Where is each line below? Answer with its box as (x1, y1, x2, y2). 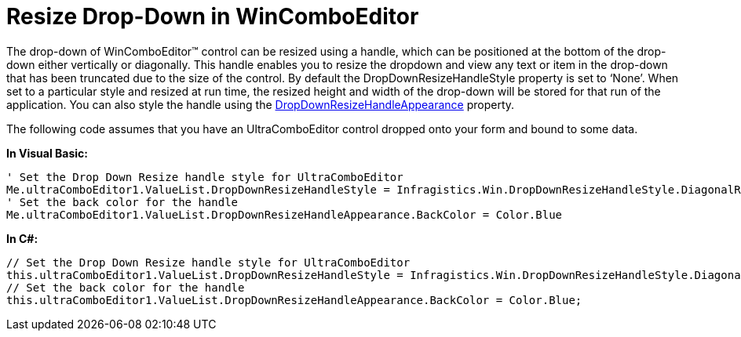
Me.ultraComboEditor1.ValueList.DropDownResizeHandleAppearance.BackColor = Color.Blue (6, 208, 563, 221)
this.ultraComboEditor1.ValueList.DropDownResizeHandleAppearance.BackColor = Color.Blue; (6, 293, 582, 306)
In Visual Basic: (6, 146, 88, 160)
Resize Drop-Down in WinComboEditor (6, 3, 419, 30)
